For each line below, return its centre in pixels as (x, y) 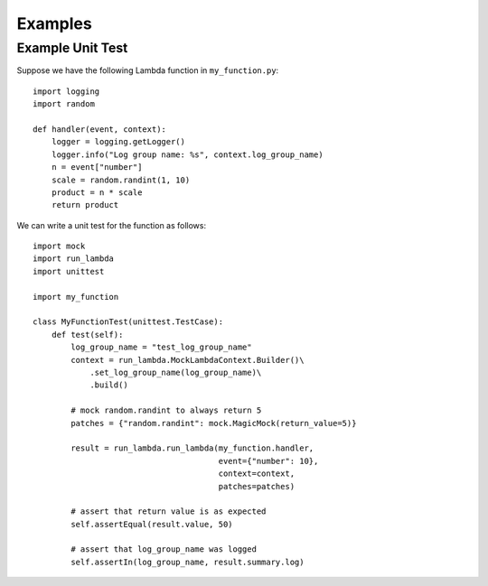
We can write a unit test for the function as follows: (112, 225)
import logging (66, 91)
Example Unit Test (72, 48)
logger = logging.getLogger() (118, 142)
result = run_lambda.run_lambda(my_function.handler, (192, 448)
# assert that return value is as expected (169, 512)
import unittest (69, 271)
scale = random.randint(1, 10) (121, 180)
